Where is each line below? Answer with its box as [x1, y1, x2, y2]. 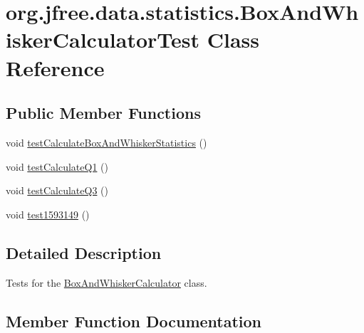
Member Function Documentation [6, 310, 262, 332]
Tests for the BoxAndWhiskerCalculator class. [6, 275, 207, 290]
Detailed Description [6, 241, 162, 263]
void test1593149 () [6, 206, 90, 221]
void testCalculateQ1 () [6, 159, 108, 174]
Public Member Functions [6, 102, 201, 124]
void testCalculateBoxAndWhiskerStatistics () [6, 134, 207, 149]
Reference [6, 53, 105, 82]
